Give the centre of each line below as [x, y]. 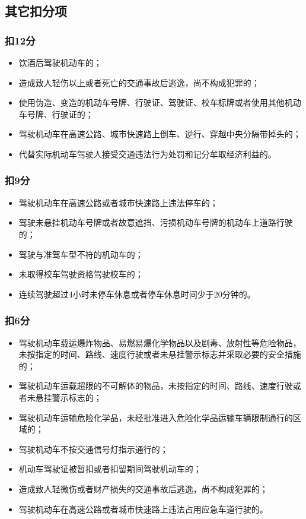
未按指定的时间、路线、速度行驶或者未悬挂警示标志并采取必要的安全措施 [160, 354]
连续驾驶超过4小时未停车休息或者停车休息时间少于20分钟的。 [137, 294]
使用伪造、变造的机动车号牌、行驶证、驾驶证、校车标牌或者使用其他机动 [160, 102]
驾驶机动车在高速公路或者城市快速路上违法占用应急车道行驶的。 [143, 509]
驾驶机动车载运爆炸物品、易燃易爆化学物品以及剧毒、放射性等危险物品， [160, 342]
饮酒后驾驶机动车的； [60, 62]
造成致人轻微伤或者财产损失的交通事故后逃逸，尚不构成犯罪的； [143, 488]
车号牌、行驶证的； [56, 114]
